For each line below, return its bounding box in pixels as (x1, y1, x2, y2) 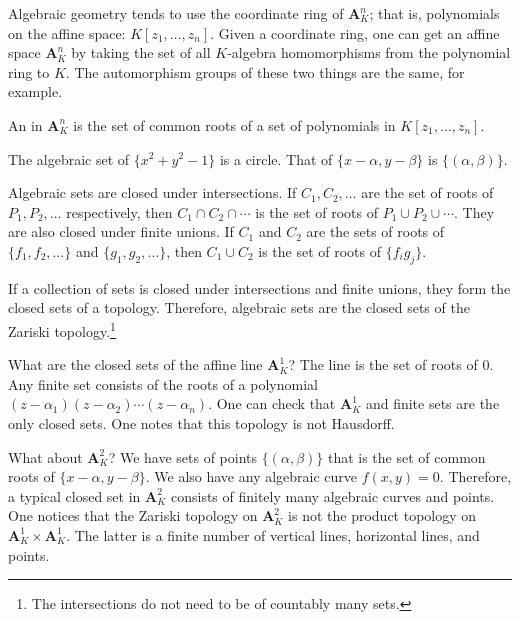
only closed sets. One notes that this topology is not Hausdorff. (8, 412, 395, 433)
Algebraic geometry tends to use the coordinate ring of (8, 3, 344, 23)
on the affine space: (8, 22, 126, 43)
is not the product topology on (288, 505, 477, 526)
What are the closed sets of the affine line (8, 354, 263, 375)
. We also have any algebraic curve (145, 466, 358, 487)
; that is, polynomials (369, 3, 500, 23)
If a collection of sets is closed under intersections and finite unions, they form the (8, 277, 511, 298)
